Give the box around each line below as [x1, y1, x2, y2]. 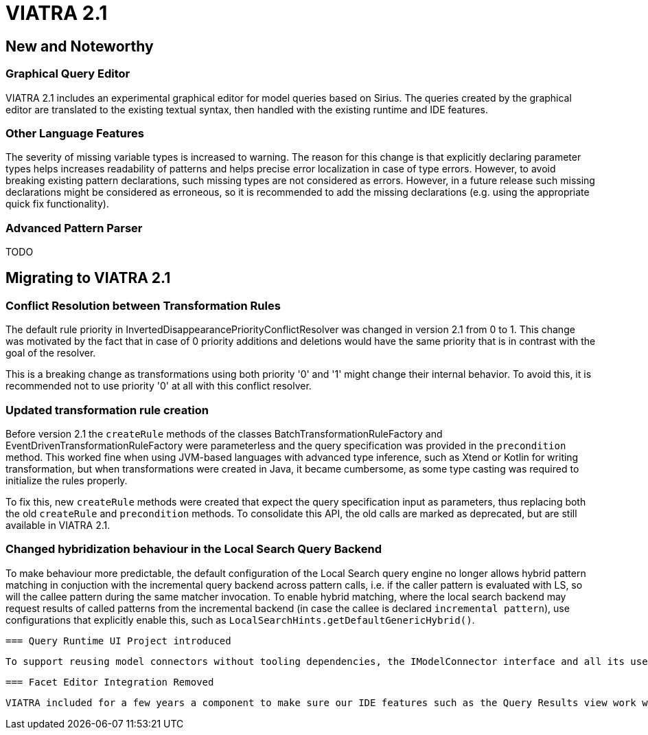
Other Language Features [5, 126, 144, 140]
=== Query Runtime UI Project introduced [5, 635, 231, 646]
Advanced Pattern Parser [5, 220, 143, 235]
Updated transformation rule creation [5, 403, 209, 417]
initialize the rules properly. [5, 475, 128, 487]
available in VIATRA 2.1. [5, 519, 111, 532]
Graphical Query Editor [5, 67, 130, 81]
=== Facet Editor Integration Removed [5, 676, 214, 688]
